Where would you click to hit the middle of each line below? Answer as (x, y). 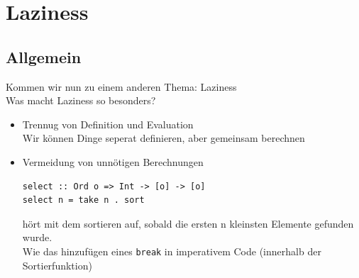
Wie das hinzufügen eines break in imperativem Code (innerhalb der (172, 251)
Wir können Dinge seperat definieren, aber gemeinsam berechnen (164, 138)
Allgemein (44, 56)
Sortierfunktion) (57, 265)
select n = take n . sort (83, 200)
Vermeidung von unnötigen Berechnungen (113, 161)
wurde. (37, 237)
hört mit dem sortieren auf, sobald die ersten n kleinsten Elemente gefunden (188, 223)
